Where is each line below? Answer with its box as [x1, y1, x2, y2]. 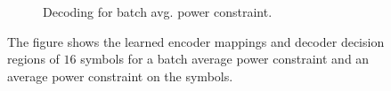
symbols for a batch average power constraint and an [80, 49, 370, 68]
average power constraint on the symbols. [7, 66, 233, 85]
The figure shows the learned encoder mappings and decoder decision [7, 32, 385, 50]
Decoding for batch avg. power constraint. [43, 3, 273, 20]
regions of [7, 49, 60, 68]
